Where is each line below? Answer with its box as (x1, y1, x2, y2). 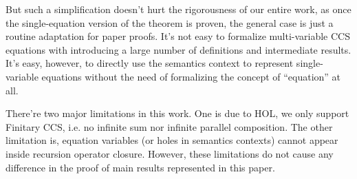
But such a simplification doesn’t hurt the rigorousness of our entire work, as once (6, 2, 351, 16)
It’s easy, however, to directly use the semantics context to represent (6, 56, 294, 70)
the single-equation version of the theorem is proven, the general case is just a (6, 15, 334, 30)
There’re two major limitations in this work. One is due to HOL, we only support (6, 106, 349, 120)
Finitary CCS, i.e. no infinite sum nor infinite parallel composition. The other (6, 119, 333, 134)
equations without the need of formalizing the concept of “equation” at (41, 69, 341, 83)
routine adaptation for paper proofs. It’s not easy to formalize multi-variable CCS (6, 29, 351, 43)
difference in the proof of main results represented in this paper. (6, 160, 275, 174)
